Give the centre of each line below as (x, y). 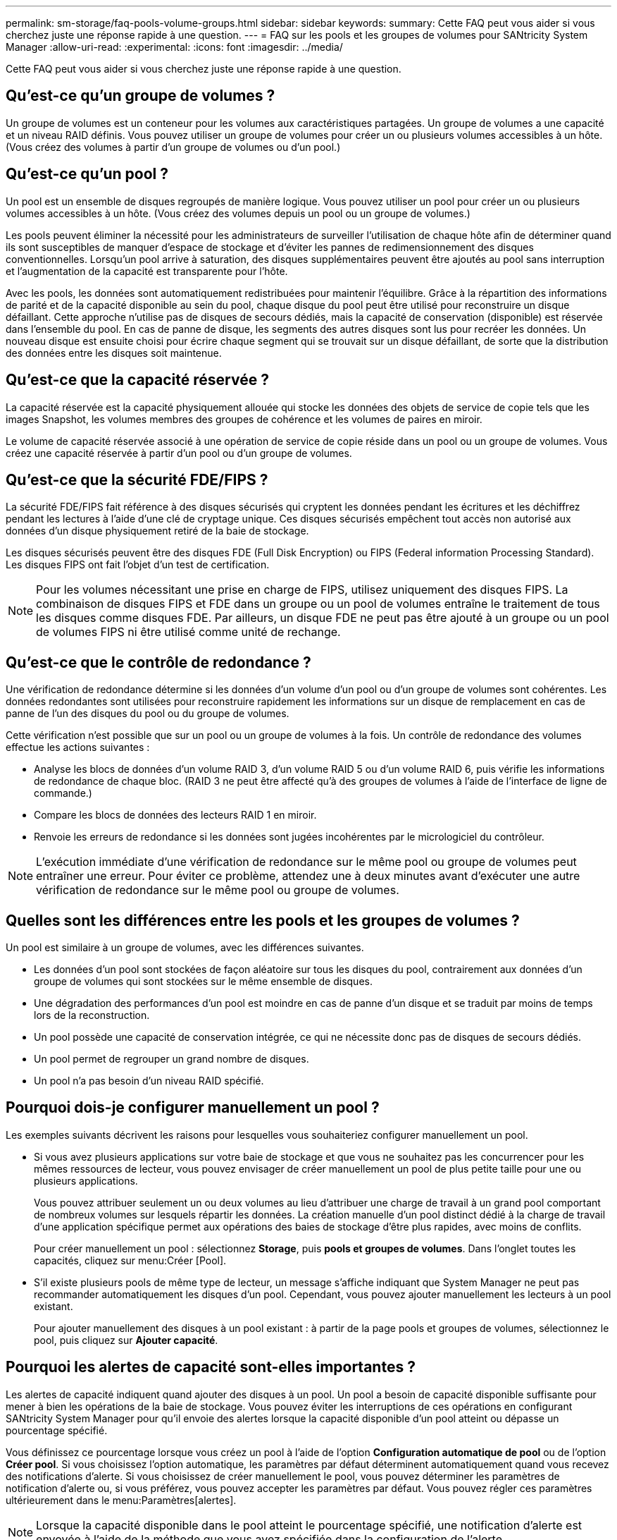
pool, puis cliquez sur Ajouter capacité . (126, 1340)
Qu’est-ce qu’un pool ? (87, 174)
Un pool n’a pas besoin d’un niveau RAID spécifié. (149, 1081)
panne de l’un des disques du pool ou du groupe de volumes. (148, 714)
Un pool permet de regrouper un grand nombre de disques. (172, 1059)
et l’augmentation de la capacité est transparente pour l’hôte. (147, 271)
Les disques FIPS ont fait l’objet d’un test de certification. (138, 565)
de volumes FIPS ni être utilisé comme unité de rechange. (188, 632)
